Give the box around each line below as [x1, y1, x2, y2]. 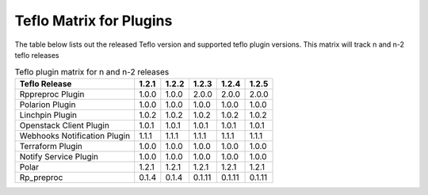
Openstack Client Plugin [19, 120, 110, 131]
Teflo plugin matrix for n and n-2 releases [14, 66, 170, 77]
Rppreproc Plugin [19, 88, 85, 99]
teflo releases [14, 50, 59, 59]
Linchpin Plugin [19, 109, 78, 120]
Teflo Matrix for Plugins [14, 12, 173, 29]
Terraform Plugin [19, 140, 82, 151]
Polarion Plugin [19, 99, 76, 110]
